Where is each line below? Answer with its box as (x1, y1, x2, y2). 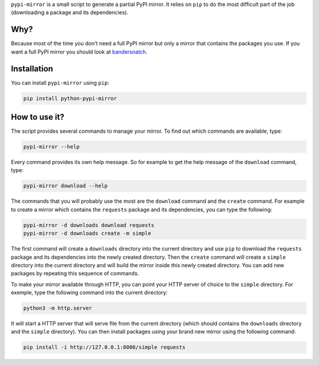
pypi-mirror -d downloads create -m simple (23, 230, 152, 237)
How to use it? (11, 112, 64, 122)
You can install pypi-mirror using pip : (11, 79, 109, 86)
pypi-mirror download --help (23, 183, 108, 189)
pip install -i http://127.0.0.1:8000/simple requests (23, 344, 185, 351)
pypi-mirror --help (23, 143, 80, 150)
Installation (11, 64, 53, 74)
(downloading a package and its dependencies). (11, 9, 129, 16)
